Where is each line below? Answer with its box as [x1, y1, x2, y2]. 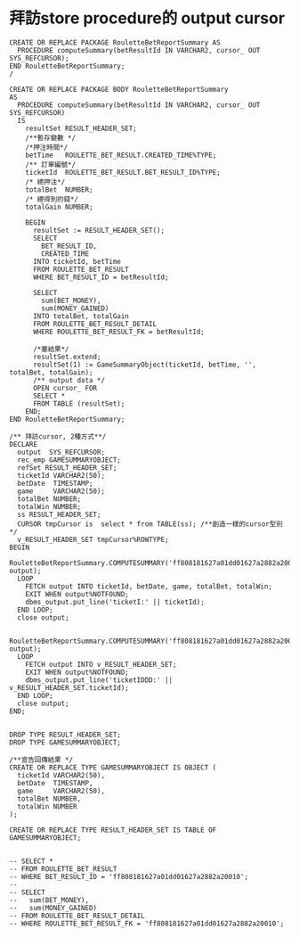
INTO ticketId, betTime [32, 257, 122, 266]
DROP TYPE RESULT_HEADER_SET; [9, 730, 122, 739]
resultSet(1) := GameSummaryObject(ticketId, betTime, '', [32, 360, 256, 369]
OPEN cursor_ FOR [32, 383, 98, 392]
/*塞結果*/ [32, 344, 69, 353]
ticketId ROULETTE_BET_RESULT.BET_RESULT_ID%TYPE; [25, 168, 221, 177]
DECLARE [9, 440, 38, 448]
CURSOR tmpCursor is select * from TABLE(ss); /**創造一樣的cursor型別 [17, 519, 283, 529]
